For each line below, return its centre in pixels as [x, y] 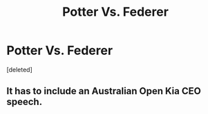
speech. [25, 102]
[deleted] [19, 69]
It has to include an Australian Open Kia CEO [104, 91]
